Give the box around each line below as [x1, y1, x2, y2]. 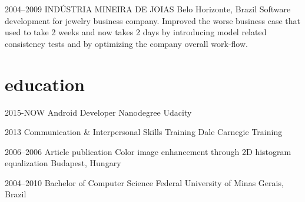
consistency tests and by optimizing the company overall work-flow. [5, 37, 248, 49]
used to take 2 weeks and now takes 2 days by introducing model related [5, 26, 267, 38]
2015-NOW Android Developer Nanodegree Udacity [5, 106, 192, 118]
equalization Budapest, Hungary [5, 157, 121, 169]
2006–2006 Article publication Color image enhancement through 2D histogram [5, 145, 291, 157]
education [5, 72, 85, 96]
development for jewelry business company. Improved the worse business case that [5, 14, 300, 26]
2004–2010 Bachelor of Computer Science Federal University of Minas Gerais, [5, 176, 284, 188]
